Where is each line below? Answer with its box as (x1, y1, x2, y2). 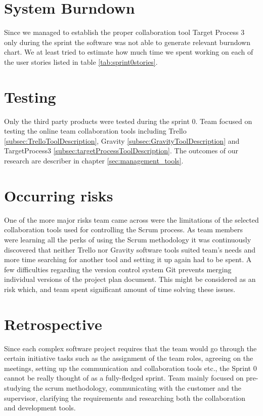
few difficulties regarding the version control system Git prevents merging (4, 264, 232, 274)
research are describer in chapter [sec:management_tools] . (4, 155, 184, 165)
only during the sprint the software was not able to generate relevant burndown (4, 36, 250, 47)
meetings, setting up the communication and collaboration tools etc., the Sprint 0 (4, 362, 257, 373)
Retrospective (4, 313, 102, 334)
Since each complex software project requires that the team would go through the (4, 343, 257, 353)
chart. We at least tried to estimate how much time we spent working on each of (4, 47, 253, 57)
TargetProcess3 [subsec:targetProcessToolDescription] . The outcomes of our (4, 145, 239, 156)
